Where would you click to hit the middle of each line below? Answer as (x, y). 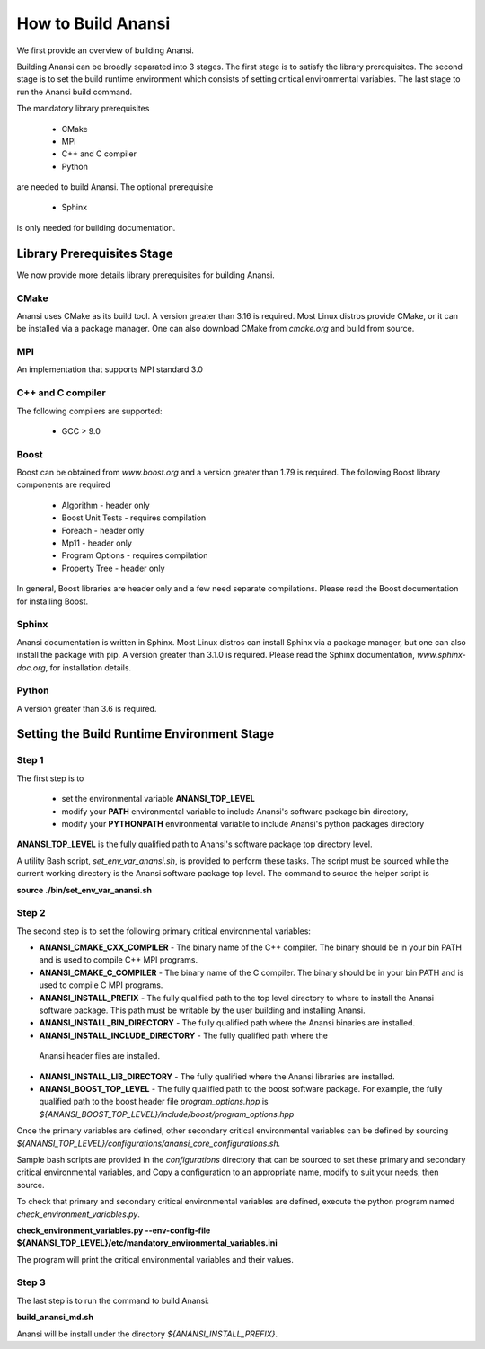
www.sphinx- (441, 655)
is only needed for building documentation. (96, 227)
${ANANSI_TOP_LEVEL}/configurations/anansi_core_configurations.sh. (149, 1143)
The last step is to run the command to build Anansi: (113, 1300)
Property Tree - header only (113, 568)
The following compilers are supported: (89, 411)
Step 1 (30, 760)
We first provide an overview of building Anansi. (106, 50)
